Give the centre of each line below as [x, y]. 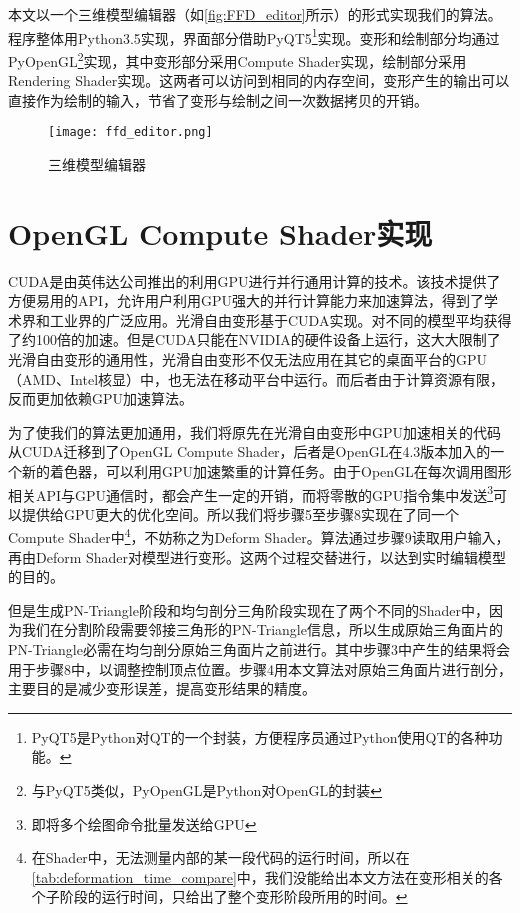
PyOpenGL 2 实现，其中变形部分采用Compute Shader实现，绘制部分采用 [237, 59]
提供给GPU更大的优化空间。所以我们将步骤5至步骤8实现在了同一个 [240, 513]
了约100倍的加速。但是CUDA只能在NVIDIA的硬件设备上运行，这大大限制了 [254, 339]
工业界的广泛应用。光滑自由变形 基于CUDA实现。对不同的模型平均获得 [280, 319]
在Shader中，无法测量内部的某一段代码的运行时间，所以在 [220, 857]
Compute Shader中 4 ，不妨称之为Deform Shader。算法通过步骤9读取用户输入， [259, 536]
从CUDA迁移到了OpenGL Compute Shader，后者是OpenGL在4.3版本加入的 [249, 451]
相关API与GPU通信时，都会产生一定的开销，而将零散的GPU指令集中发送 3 [250, 493]
